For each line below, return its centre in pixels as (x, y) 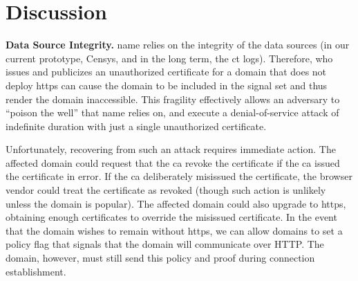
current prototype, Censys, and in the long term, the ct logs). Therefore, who (169, 58)
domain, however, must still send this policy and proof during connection (160, 258)
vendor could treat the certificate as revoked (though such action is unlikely (166, 190)
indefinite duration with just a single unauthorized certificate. (136, 126)
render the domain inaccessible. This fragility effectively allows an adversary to (173, 99)
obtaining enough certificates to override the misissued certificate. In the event (171, 217)
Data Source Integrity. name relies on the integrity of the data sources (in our (178, 45)
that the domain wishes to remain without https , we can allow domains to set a (174, 230)
